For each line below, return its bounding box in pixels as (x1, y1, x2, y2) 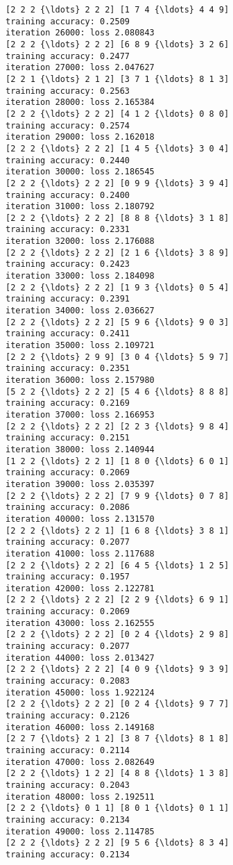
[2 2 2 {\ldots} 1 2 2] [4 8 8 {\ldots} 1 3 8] (6, 768, 230, 779)
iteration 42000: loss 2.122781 (6, 583, 155, 593)
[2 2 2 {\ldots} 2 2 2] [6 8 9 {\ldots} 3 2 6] (6, 39, 230, 49)
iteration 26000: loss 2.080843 (6, 28, 155, 38)
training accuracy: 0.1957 (6, 572, 130, 582)
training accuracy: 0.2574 (6, 120, 130, 131)
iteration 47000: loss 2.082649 (6, 757, 155, 767)
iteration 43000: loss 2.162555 (6, 618, 155, 628)
